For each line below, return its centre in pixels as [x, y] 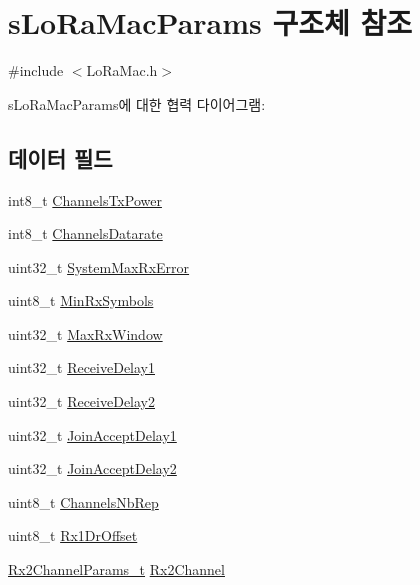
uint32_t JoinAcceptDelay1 [92, 434]
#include [36, 70]
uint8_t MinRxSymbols [81, 300]
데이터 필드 [60, 157]
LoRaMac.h [122, 70]
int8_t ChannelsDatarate [85, 233]
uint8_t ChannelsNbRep [83, 501]
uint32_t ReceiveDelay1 [81, 367]
